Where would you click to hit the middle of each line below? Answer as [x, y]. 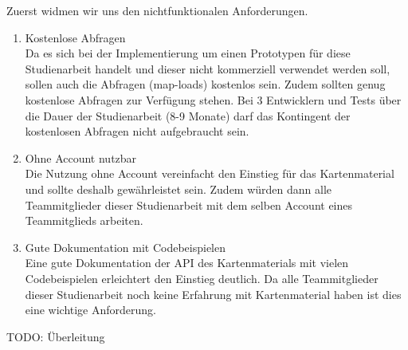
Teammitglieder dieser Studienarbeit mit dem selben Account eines [189, 204]
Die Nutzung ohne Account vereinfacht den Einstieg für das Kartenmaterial [210, 173]
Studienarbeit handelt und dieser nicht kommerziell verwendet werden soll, [208, 68]
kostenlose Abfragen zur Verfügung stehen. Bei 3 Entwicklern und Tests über [213, 99]
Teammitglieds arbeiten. [84, 220]
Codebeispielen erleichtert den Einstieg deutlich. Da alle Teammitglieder [202, 278]
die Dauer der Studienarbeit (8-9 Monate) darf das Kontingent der [188, 115]
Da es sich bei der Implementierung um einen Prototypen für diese [188, 53]
